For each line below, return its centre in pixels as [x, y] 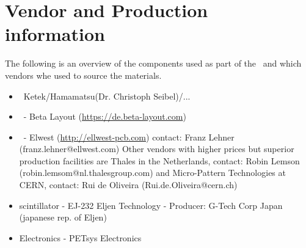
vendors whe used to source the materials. [83, 75]
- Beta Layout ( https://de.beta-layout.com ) [105, 116]
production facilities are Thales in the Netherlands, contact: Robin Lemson [159, 160]
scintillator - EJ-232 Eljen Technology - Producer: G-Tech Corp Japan [151, 205]
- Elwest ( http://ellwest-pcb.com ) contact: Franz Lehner [129, 137]
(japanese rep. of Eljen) [63, 217]
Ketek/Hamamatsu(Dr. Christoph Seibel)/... [107, 96]
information [55, 34]
